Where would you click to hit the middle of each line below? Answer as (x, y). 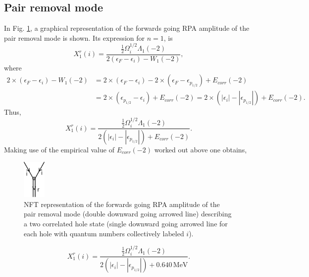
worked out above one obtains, (201, 150)
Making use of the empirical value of (59, 150)
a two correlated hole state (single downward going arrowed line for (126, 223)
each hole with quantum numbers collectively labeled (104, 233)
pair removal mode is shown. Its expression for (75, 37)
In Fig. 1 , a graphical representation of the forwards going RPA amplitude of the (127, 28)
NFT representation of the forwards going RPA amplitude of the (122, 204)
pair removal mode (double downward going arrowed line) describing (128, 214)
